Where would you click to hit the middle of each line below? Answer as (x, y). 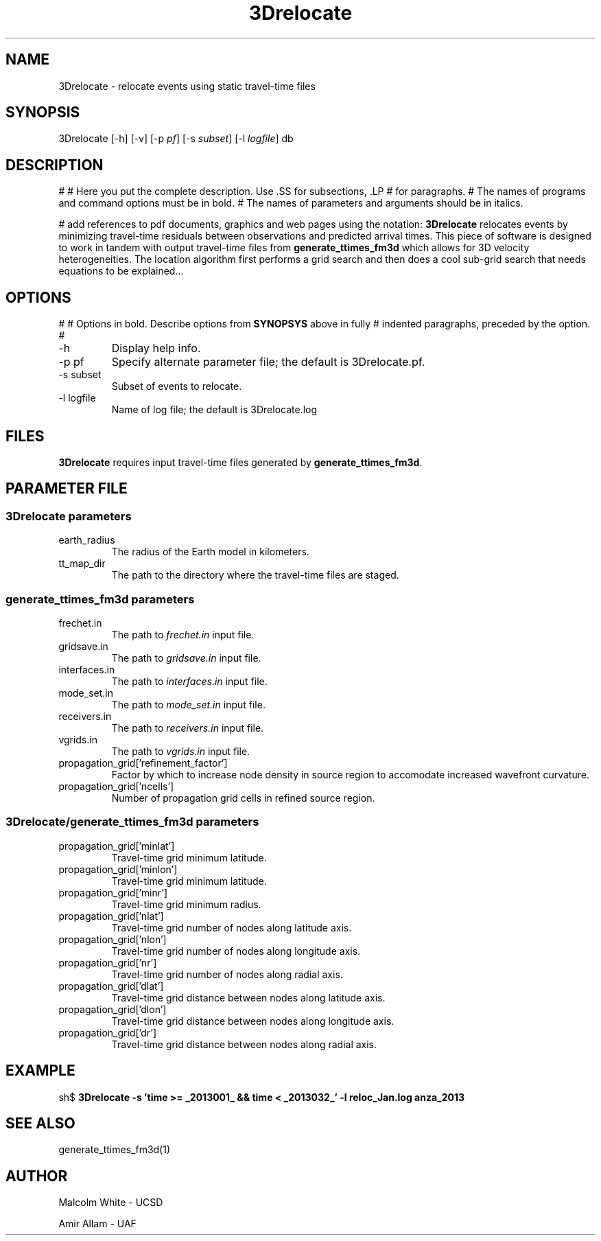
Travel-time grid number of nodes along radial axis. (227, 974)
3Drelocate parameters (69, 516)
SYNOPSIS (43, 113)
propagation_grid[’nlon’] (113, 939)
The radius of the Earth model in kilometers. (210, 552)
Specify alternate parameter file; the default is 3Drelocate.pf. (268, 362)
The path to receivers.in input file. (188, 728)
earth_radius (87, 540)
